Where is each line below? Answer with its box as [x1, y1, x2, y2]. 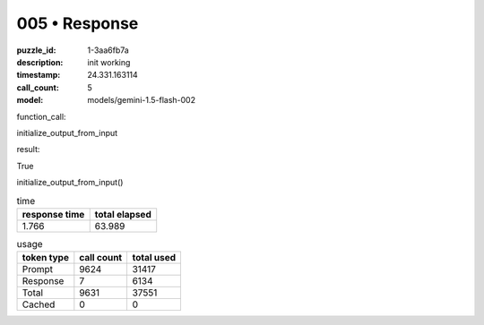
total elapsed [94, 208, 151, 220]
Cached [22, 298, 56, 311]
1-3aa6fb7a [87, 45, 129, 56]
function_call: [16, 111, 66, 122]
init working [87, 56, 131, 67]
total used [132, 252, 177, 264]
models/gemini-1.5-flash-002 [87, 95, 196, 106]
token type [22, 252, 69, 264]
